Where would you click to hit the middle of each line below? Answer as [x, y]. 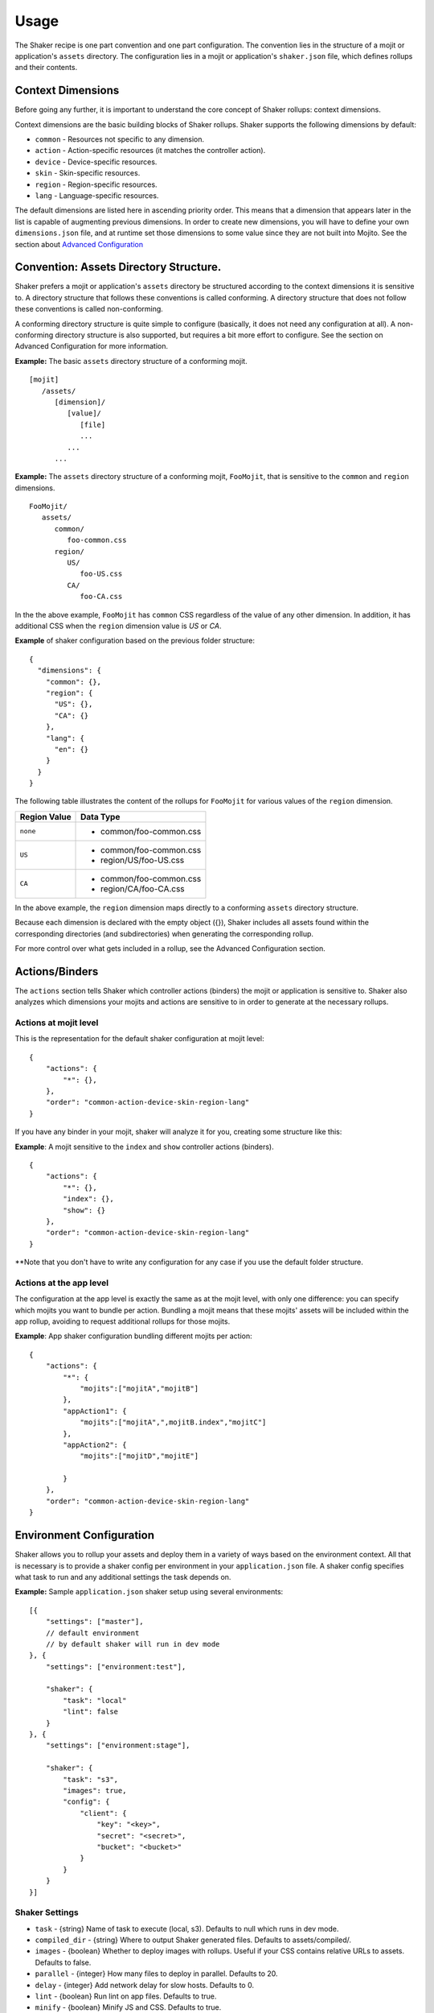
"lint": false [91, 1712]
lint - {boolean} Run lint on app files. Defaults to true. [126, 1996]
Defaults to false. [63, 1962]
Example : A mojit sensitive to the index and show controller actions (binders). [144, 1147]
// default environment [92, 1633]
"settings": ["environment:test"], [116, 1666]
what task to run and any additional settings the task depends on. [123, 1577]
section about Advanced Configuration [79, 244]
